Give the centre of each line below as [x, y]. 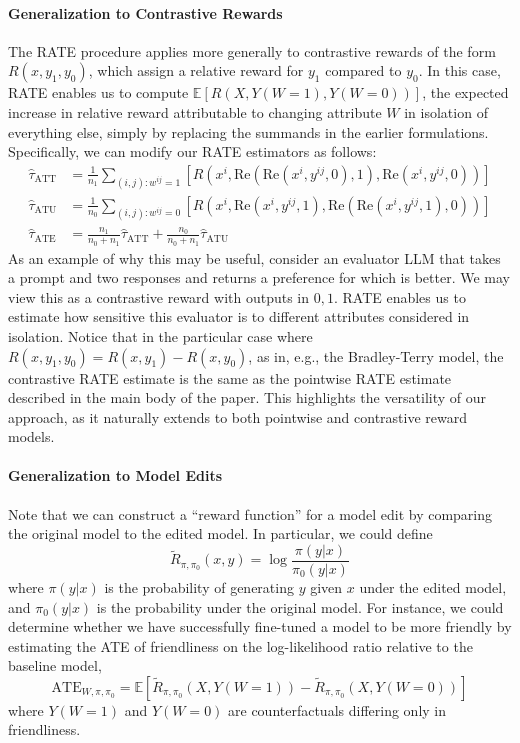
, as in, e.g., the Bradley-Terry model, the [376, 355]
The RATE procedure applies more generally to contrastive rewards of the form [252, 50]
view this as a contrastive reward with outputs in [159, 296]
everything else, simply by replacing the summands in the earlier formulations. [248, 131]
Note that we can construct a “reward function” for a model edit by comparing [250, 513]
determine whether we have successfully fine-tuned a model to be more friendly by [260, 626]
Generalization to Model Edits [115, 475]
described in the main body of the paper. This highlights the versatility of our [247, 397]
